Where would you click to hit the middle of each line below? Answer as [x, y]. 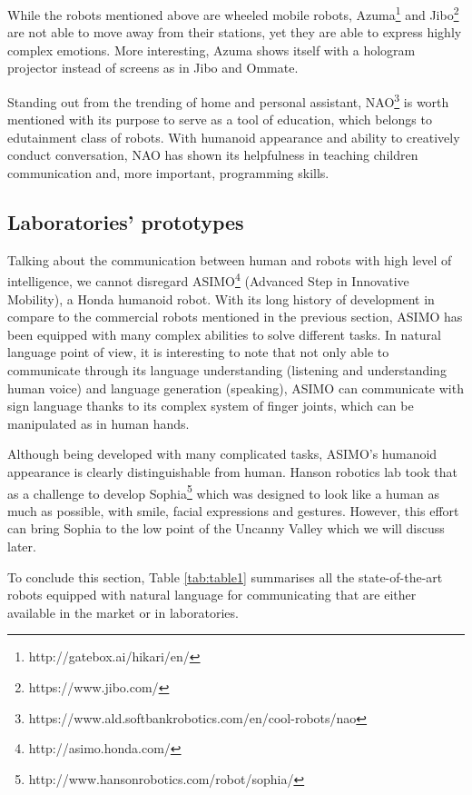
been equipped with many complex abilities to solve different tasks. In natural [224, 334]
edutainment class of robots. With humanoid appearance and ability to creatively [234, 137]
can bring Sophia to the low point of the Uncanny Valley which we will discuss [226, 528]
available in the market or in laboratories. [123, 612]
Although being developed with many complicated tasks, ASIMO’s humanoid [222, 454]
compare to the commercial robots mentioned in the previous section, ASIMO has [235, 317]
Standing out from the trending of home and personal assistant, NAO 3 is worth [228, 100]
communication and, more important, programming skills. [168, 173]
